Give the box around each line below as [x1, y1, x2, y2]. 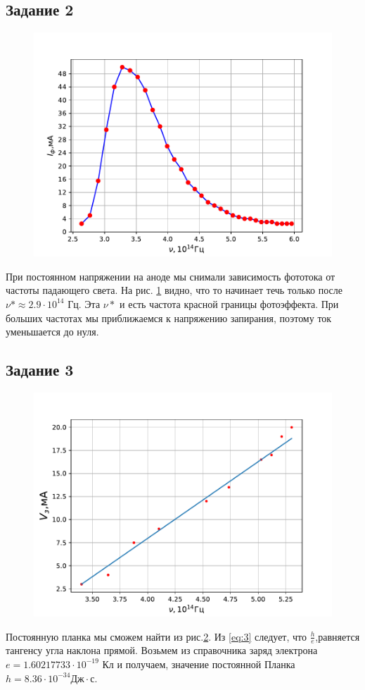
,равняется [315, 629, 360, 643]
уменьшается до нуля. [6, 324, 99, 339]
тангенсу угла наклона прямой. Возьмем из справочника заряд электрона [6, 643, 318, 658]
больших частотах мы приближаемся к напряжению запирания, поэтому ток [6, 310, 332, 325]
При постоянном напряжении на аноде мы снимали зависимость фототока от [6, 269, 335, 283]
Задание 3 [6, 359, 74, 381]
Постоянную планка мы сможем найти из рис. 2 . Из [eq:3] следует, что [6, 629, 307, 643]
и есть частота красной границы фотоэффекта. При [120, 296, 339, 311]
